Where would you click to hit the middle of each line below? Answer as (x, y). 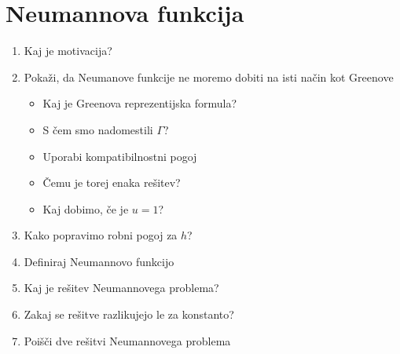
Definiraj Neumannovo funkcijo (99, 261)
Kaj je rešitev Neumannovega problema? (121, 288)
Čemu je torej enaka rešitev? (112, 182)
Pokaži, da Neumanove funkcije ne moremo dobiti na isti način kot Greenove (209, 77)
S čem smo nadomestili (98, 129)
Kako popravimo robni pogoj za (101, 235)
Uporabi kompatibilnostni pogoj (120, 156)
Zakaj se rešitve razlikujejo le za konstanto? (129, 314)
